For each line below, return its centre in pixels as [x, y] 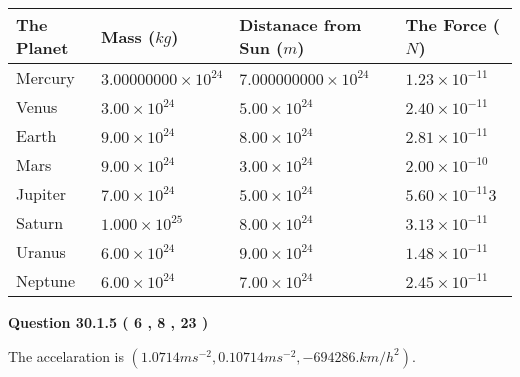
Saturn [40, 222]
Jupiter [41, 193]
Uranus [41, 251]
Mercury [45, 77]
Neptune [46, 280]
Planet [42, 47]
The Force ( [452, 24]
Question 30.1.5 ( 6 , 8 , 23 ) [108, 322]
